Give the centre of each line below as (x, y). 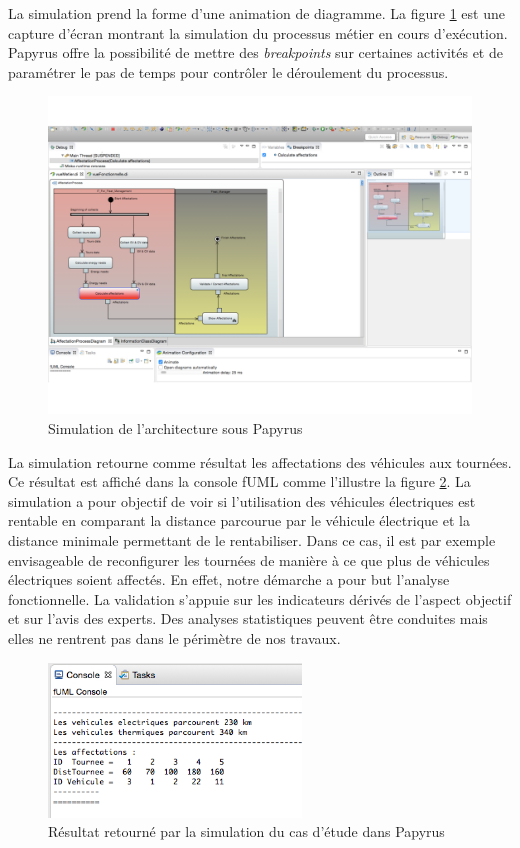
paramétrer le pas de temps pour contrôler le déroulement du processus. (228, 71)
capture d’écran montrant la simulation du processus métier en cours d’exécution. (258, 32)
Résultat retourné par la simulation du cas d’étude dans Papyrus (246, 831)
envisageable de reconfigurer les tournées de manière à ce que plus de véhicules (249, 559)
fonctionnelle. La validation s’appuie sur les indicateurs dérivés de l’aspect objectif (260, 598)
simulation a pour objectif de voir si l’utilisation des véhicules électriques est (242, 500)
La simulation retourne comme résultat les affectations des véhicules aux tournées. (260, 461)
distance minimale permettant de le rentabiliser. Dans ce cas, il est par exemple (252, 539)
